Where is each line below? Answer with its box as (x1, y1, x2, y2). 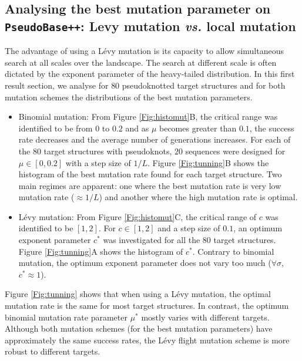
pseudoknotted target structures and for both (122, 79, 286, 91)
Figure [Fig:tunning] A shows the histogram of (18, 245, 183, 257)
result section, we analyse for (5, 79, 109, 91)
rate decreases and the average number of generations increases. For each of (18, 133, 291, 146)
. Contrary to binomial (192, 245, 274, 257)
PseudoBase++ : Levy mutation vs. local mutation (5, 16, 296, 35)
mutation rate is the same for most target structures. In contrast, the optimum (5, 299, 289, 312)
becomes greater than (159, 122, 237, 134)
